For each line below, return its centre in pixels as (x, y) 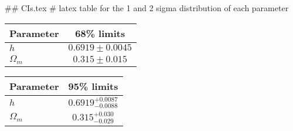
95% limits (93, 86)
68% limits (100, 33)
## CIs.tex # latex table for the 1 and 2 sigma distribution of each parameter (147, 8)
